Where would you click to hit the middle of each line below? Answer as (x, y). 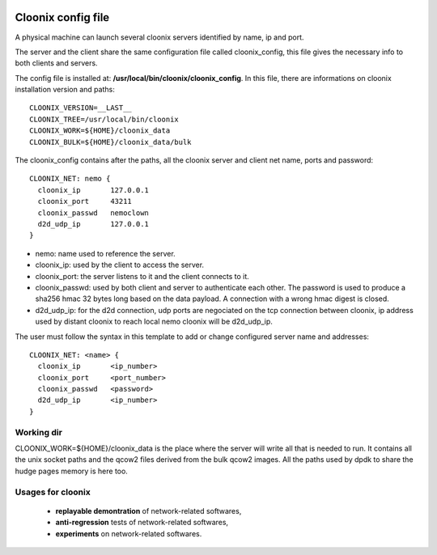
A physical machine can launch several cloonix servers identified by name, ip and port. (159, 37)
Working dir (38, 432)
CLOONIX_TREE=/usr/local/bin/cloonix (104, 119)
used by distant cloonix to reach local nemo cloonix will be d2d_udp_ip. (154, 322)
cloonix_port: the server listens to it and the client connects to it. (142, 276)
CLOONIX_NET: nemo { (70, 179)
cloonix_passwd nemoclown (93, 213)
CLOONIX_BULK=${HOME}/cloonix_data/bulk (110, 142)
